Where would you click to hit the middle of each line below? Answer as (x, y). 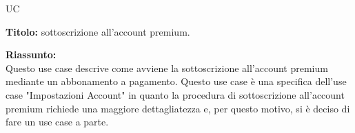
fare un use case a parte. (57, 122)
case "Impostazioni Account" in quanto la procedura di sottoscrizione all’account (175, 94)
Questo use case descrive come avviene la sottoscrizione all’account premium (167, 68)
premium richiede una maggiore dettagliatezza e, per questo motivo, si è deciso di (178, 108)
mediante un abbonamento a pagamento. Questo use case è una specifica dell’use (176, 81)
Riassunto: (31, 55)
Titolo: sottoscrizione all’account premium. (98, 31)
